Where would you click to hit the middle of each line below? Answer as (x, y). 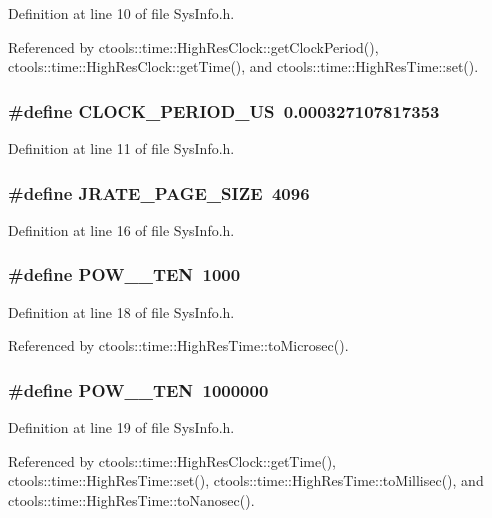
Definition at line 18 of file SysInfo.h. (121, 311)
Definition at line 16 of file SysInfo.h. (121, 229)
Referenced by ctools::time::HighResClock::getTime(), (172, 460)
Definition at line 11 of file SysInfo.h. (121, 148)
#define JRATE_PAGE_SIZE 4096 (159, 192)
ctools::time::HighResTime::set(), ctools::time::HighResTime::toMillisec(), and (246, 480)
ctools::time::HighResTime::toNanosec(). (131, 499)
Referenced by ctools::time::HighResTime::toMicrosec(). (178, 345)
